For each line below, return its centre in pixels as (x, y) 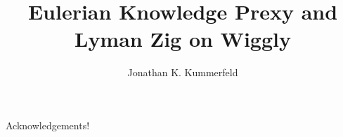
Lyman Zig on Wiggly (183, 39)
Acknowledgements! (48, 125)
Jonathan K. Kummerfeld (183, 72)
